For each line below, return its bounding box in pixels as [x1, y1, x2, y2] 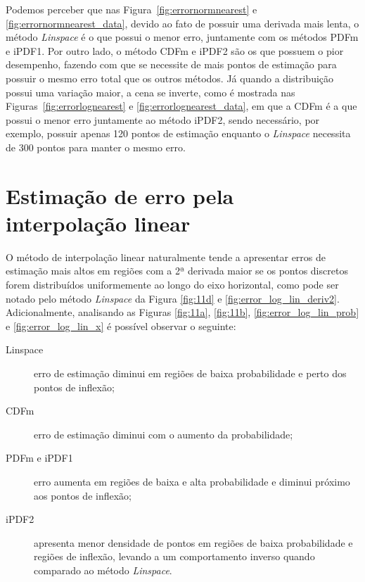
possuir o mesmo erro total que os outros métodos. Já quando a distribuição [6, 70, 334, 85]
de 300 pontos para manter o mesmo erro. [6, 139, 186, 154]
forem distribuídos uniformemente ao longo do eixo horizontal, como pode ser [6, 277, 339, 292]
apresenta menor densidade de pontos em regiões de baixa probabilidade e [34, 535, 353, 550]
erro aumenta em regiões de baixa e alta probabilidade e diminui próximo [34, 474, 350, 488]
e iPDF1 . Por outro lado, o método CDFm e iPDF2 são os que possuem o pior [6, 43, 344, 58]
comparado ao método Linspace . [34, 562, 172, 577]
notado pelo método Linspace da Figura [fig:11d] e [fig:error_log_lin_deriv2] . [6, 291, 340, 305]
